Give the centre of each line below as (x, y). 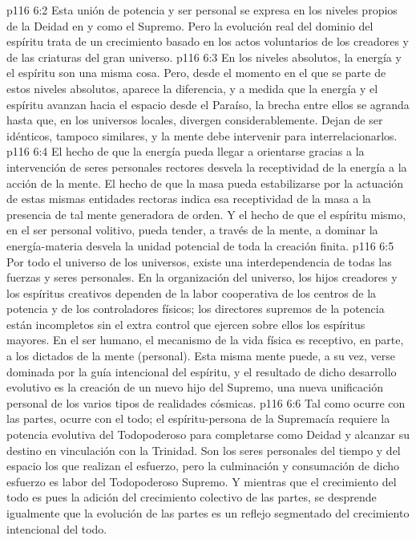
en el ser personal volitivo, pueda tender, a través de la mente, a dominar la (192, 230)
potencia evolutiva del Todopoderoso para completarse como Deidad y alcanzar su (208, 434)
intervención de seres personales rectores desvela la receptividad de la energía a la (207, 166)
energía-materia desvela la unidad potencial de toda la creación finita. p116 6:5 (200, 245)
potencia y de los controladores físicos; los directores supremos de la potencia (196, 309)
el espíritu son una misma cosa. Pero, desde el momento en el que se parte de (196, 73)
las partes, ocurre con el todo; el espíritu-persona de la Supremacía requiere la (198, 418)
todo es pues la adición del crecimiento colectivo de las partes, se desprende (192, 497)
